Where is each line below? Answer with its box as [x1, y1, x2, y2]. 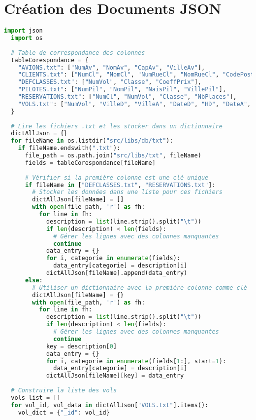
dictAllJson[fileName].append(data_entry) [46, 269, 188, 276]
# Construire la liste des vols [11, 387, 117, 394]
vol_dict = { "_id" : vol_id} [18, 409, 110, 416]
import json [4, 27, 43, 35]
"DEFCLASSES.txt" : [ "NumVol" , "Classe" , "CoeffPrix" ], [18, 78, 201, 86]
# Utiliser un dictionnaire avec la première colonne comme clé [32, 284, 247, 291]
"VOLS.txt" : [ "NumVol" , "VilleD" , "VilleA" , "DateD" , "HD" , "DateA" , [18, 100, 251, 108]
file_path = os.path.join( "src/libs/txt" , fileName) [25, 152, 201, 159]
